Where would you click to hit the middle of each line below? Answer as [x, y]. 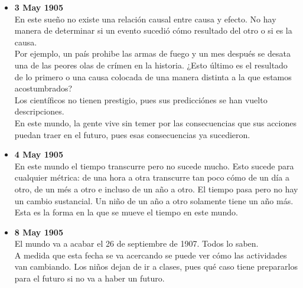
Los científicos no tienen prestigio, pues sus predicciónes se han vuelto [141, 99]
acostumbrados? [43, 88]
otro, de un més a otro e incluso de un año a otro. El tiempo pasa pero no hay [156, 189]
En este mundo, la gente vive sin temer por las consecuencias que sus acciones [155, 122]
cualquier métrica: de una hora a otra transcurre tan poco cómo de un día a [152, 177]
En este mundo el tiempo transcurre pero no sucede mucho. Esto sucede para [154, 166]
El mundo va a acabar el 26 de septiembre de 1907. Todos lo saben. [136, 243]
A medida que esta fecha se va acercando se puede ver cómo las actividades [151, 255]
